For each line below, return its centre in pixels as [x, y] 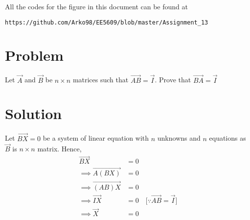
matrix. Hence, [59, 149]
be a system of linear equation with [96, 138]
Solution [34, 113]
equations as [227, 138]
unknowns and [179, 138]
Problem [34, 55]
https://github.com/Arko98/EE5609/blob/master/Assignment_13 [107, 22]
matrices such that [101, 80]
